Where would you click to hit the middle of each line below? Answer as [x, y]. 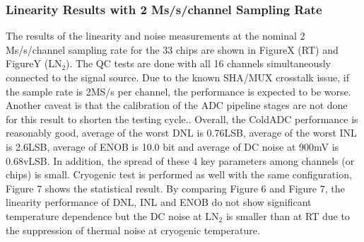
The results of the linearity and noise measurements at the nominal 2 [155, 36]
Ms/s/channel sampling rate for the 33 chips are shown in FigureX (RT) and [172, 49]
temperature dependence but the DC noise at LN [112, 215]
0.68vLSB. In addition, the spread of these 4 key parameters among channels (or [180, 160]
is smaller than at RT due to [288, 215]
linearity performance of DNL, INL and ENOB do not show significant [159, 202]
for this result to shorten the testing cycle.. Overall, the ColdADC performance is [182, 119]
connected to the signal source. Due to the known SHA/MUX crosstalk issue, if [178, 77]
